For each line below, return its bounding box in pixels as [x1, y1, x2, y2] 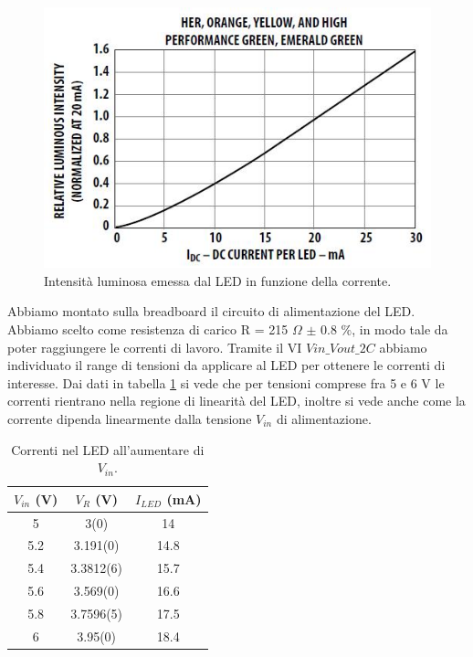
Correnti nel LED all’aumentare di [11, 440, 205, 459]
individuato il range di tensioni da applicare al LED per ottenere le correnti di [7, 355, 446, 375]
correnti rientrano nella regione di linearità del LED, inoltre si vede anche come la [7, 391, 466, 410]
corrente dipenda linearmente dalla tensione [7, 408, 252, 428]
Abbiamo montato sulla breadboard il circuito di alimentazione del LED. [7, 302, 415, 321]
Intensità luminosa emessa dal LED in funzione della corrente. [44, 270, 392, 290]
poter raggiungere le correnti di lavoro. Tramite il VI [7, 337, 302, 356]
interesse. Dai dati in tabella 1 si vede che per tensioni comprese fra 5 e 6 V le [7, 373, 445, 392]
